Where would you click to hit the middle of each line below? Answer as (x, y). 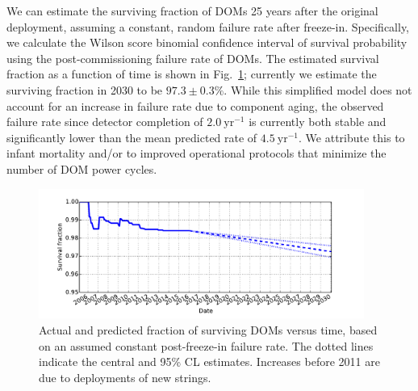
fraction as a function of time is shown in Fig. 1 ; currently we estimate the (192, 74)
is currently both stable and (318, 122)
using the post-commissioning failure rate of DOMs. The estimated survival (193, 58)
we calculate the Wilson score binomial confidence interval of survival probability (207, 42)
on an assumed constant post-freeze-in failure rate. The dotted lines (206, 345)
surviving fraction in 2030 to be (85, 89)
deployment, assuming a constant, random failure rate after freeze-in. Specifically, (208, 26)
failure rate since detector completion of (105, 122)
